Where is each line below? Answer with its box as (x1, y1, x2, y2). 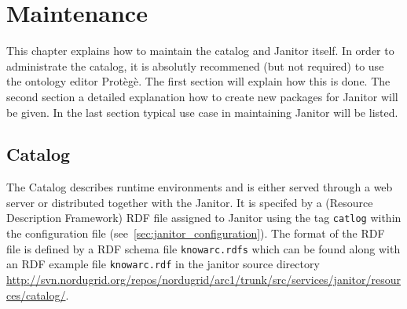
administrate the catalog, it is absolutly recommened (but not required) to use (6, 57, 384, 74)
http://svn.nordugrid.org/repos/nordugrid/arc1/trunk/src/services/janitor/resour (6, 271, 401, 288)
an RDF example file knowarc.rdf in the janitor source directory (6, 256, 320, 272)
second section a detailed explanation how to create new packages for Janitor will (6, 88, 398, 104)
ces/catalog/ (6, 286, 66, 303)
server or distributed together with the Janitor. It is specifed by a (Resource (6, 194, 373, 210)
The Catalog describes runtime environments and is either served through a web (6, 179, 393, 195)
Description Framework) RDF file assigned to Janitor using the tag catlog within (6, 209, 401, 226)
